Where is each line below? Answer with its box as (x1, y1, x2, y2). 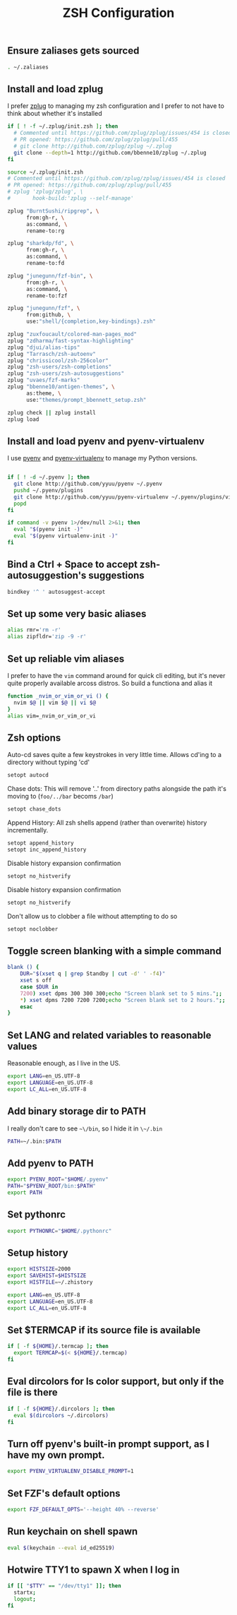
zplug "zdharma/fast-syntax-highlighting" (7, 337, 134, 344)
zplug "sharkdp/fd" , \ (7, 240, 74, 247)
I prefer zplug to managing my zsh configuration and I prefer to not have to (7, 102, 224, 110)
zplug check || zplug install (7, 409, 97, 416)
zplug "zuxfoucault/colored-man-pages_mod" (7, 330, 138, 338)
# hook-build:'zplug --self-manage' (7, 195, 134, 202)
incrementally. (7, 826, 49, 835)
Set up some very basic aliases (7, 608, 147, 620)
